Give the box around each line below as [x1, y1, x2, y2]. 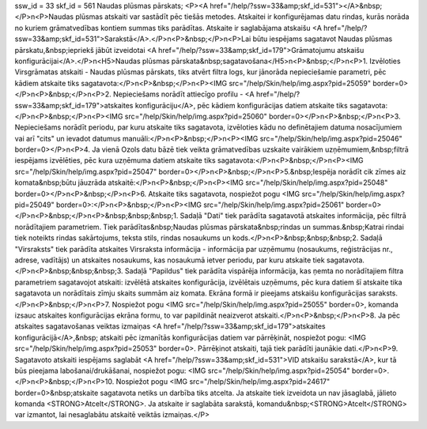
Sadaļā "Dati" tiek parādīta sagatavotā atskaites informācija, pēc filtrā [179, 211, 406, 220]
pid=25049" [14, 200, 55, 209]
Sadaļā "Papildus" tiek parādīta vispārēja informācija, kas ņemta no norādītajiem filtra [124, 266, 404, 276]
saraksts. [368, 288, 399, 298]
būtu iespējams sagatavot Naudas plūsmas [252, 34, 393, 43]
